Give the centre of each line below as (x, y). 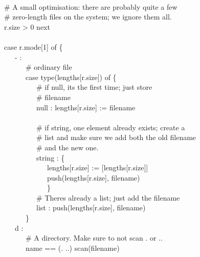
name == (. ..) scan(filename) (72, 248)
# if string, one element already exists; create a (110, 127)
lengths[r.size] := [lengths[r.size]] (97, 167)
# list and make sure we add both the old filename (116, 137)
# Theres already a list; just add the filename (108, 197)
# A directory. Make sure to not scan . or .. (94, 238)
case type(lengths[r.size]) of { (71, 77)
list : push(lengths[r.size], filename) (91, 207)
